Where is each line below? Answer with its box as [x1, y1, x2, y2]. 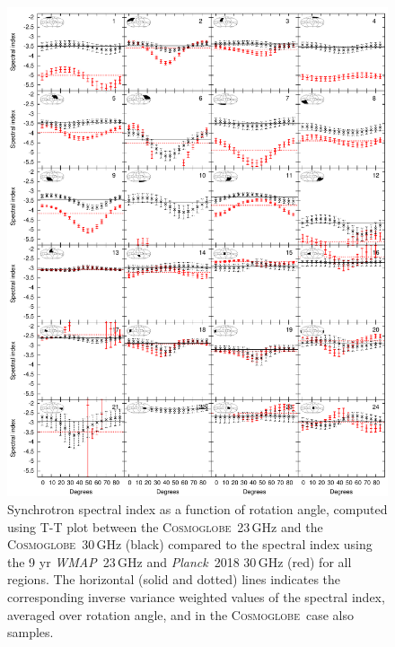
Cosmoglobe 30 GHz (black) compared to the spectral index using [7, 535, 373, 554]
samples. [7, 623, 54, 642]
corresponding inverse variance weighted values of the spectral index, [7, 588, 385, 606]
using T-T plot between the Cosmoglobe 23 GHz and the [7, 517, 323, 536]
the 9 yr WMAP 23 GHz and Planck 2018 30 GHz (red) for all [7, 552, 352, 571]
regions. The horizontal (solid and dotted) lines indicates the [7, 570, 341, 589]
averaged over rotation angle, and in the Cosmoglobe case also [7, 605, 354, 624]
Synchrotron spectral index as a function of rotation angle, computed [7, 500, 388, 519]
